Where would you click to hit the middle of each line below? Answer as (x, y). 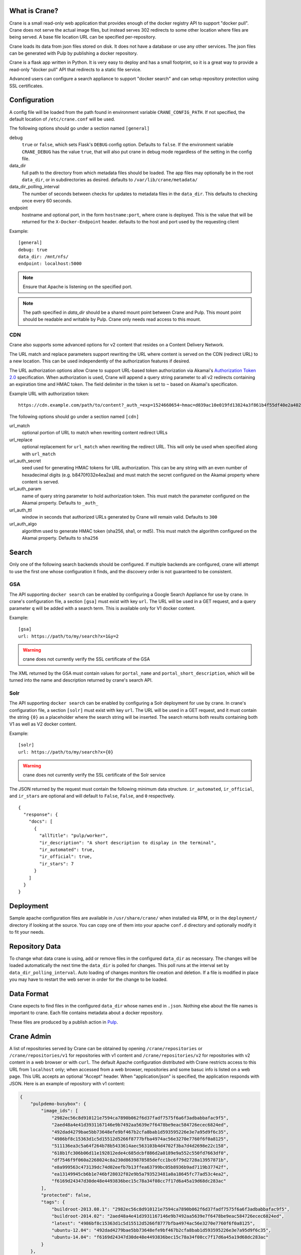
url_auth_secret (25, 461)
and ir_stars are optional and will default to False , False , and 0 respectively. (92, 796)
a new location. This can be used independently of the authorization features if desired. (100, 361)
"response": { (41, 814)
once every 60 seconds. (47, 201)
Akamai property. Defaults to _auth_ (60, 503)
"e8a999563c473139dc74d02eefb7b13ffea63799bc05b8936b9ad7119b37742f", (140, 1167)
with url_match (39, 454)
